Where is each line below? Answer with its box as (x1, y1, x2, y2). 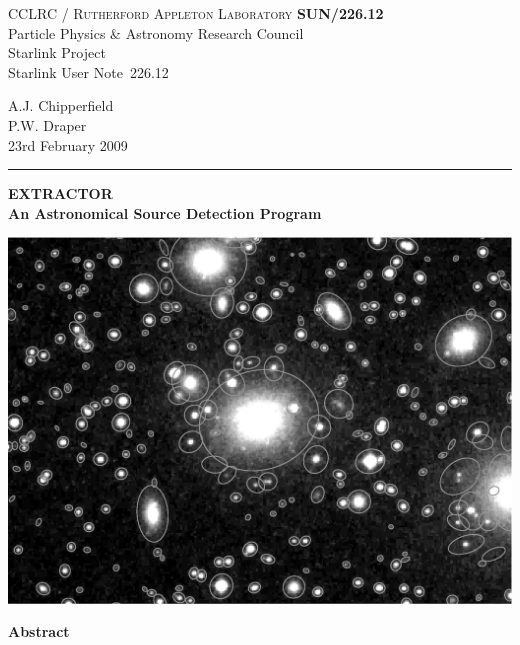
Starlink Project (8, 42, 106, 63)
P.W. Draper (8, 114, 87, 135)
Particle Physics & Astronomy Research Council (8, 22, 304, 43)
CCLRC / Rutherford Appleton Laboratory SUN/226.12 (8, 3, 384, 23)
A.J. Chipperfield (8, 95, 114, 116)
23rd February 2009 (8, 134, 128, 155)
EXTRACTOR (8, 183, 113, 204)
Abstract (8, 621, 70, 642)
